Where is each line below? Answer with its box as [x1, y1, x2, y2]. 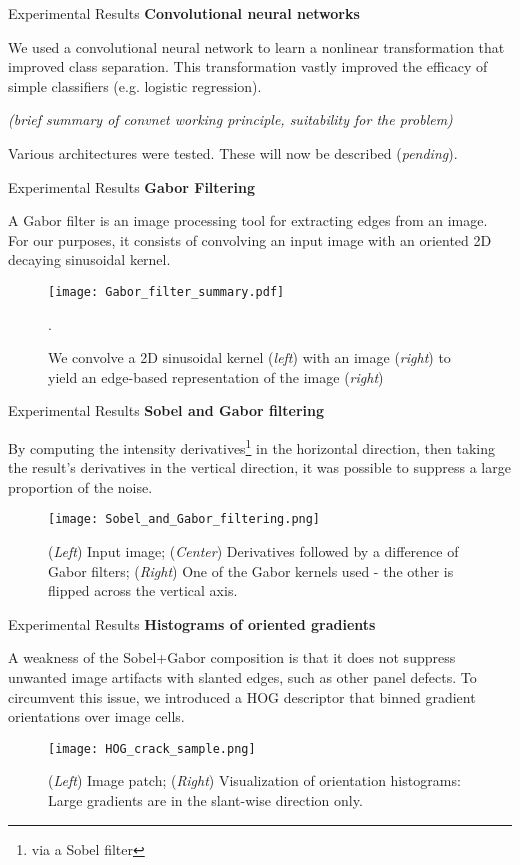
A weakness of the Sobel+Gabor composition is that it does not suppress [8, 647, 456, 668]
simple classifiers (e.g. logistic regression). [8, 75, 262, 96]
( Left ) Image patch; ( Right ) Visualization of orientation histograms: [48, 770, 461, 791]
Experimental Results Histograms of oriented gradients [8, 613, 376, 634]
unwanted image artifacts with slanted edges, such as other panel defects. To [8, 667, 477, 688]
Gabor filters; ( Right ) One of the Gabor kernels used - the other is [48, 560, 454, 581]
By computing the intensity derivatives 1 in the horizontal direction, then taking [8, 434, 496, 458]
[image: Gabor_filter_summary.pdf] [48, 284, 285, 299]
